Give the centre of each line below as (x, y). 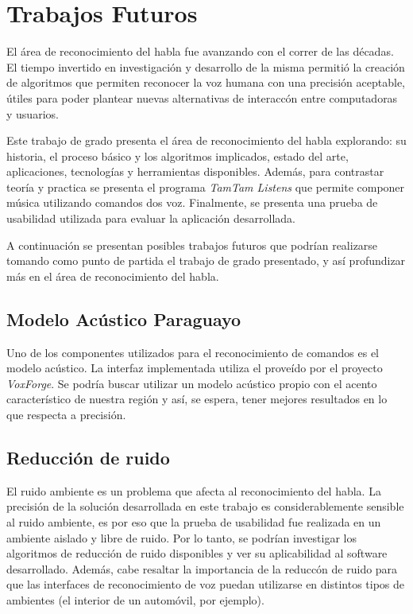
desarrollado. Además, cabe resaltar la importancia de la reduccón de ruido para (202, 568)
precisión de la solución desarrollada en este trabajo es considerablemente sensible (205, 506)
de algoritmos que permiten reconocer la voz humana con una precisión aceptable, (206, 82)
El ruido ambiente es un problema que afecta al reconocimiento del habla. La (194, 490)
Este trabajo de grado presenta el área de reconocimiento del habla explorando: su (206, 140)
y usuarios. (33, 113)
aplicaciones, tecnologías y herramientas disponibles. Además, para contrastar (195, 171)
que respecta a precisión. (66, 415)
